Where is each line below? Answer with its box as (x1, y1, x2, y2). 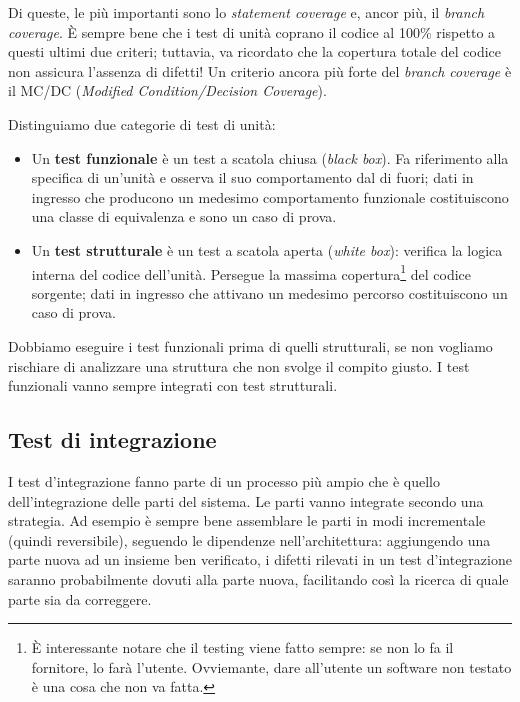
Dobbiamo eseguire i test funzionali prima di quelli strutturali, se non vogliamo (8, 335, 493, 356)
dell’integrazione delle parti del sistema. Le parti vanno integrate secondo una (8, 490, 484, 511)
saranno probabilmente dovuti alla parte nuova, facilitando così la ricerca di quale (8, 568, 509, 589)
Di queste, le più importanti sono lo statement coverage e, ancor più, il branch (8, 2, 485, 22)
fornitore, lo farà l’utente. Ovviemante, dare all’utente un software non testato (31, 656, 512, 677)
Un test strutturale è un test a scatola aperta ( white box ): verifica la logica (31, 239, 503, 260)
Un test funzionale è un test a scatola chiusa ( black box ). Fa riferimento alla (31, 147, 509, 168)
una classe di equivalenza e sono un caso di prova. (31, 206, 337, 227)
